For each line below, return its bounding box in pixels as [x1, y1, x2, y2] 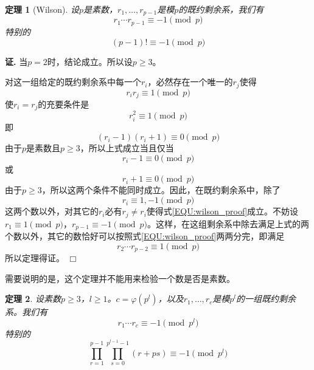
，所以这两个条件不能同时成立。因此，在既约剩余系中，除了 [41, 183, 281, 196]
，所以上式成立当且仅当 [80, 142, 174, 154]
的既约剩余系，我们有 [178, 3, 264, 15]
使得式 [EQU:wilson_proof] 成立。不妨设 [146, 205, 299, 218]
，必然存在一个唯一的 [147, 75, 233, 88]
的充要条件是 [38, 98, 89, 110]
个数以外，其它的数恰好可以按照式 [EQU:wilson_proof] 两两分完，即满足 [5, 229, 285, 242]
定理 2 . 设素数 [5, 292, 61, 305]
